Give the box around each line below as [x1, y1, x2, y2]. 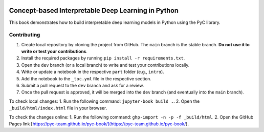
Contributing [9, 32, 40, 38]
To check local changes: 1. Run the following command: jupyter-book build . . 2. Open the [9, 98, 200, 104]
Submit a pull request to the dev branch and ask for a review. [21, 83, 144, 88]
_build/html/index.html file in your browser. [9, 105, 107, 111]
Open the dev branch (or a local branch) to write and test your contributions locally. [21, 62, 190, 68]
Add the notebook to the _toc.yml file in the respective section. [21, 75, 152, 81]
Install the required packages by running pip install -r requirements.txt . [21, 55, 185, 61]
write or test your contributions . [21, 49, 88, 55]
